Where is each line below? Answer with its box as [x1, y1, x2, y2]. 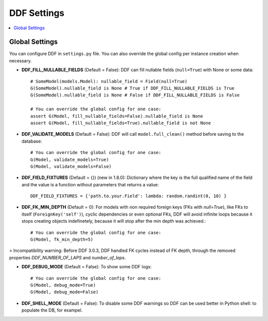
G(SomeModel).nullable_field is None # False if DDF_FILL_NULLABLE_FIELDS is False [30, 92, 240, 98]
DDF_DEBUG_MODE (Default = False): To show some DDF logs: [21, 264, 152, 270]
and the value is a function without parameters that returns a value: [21, 181, 159, 187]
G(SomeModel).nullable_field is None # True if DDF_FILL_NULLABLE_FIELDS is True [30, 85, 235, 91]
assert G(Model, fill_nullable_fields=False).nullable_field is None [30, 113, 203, 119]
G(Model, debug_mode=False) [30, 289, 99, 295]
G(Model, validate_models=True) [30, 157, 109, 162]
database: [21, 138, 42, 144]
